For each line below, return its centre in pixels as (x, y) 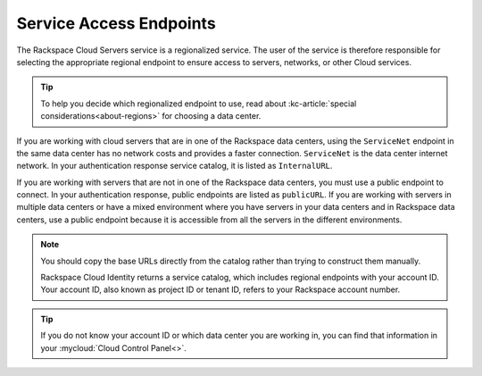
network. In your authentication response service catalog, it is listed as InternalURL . (175, 166)
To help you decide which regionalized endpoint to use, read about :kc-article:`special (199, 104)
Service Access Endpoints (116, 23)
